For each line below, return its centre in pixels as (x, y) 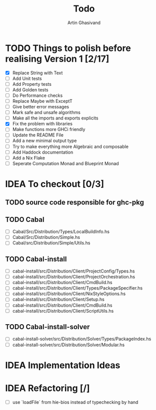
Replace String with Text (37, 73)
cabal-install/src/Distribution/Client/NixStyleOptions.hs (69, 294)
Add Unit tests (27, 78)
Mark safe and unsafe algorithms (46, 112)
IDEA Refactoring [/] (47, 388)
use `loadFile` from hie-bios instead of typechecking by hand (75, 402)
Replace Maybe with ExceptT (42, 101)
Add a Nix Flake (28, 158)
